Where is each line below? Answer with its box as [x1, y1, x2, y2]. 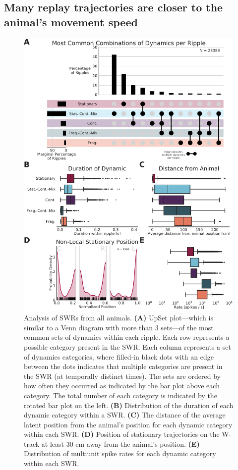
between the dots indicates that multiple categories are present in [24, 361, 223, 371]
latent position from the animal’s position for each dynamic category [24, 419, 233, 429]
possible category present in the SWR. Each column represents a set [24, 341, 231, 352]
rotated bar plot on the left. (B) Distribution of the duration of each [24, 400, 234, 410]
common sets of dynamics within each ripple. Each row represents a [24, 332, 230, 342]
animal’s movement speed [4, 14, 138, 29]
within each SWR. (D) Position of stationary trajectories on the [24, 429, 220, 439]
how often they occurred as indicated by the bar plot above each [24, 380, 220, 391]
